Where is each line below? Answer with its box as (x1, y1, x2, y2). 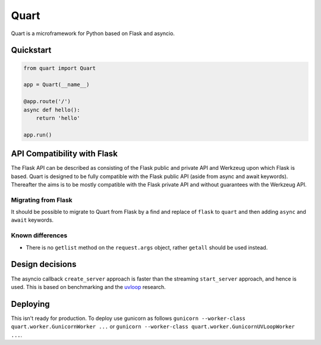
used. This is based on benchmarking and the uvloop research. (11, 283, 166, 290)
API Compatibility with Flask (11, 149, 118, 159)
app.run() (23, 131, 52, 138)
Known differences (11, 231, 68, 240)
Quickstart (11, 45, 52, 55)
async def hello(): (23, 106, 80, 113)
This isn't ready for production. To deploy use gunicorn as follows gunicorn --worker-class (11, 315, 246, 322)
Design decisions (11, 259, 77, 269)
